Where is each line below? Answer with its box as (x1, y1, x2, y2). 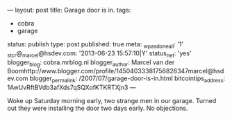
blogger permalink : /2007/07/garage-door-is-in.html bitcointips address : (29, 74, 226, 84)
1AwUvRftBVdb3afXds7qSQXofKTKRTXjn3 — (7, 83, 136, 92)
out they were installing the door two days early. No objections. (7, 104, 188, 113)
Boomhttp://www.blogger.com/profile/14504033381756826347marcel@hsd (7, 67, 224, 75)
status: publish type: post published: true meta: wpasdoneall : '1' (7, 40, 184, 50)
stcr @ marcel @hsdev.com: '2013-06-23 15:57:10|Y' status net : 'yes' (7, 48, 192, 59)
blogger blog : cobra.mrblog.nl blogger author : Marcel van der (7, 58, 175, 68)
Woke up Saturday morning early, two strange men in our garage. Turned (7, 97, 217, 105)
